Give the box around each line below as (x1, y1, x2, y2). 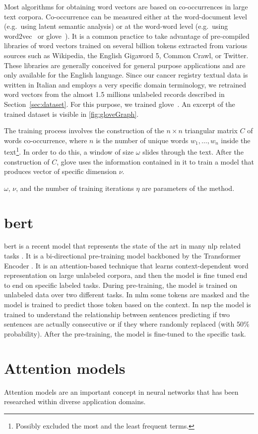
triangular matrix (185, 125, 238, 136)
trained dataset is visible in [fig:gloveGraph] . (4, 108, 139, 119)
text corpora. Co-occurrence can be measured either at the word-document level (4, 11, 247, 21)
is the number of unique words (96, 135, 189, 145)
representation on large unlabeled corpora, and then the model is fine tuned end (4, 270, 248, 280)
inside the (221, 135, 251, 145)
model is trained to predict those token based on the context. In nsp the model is (4, 299, 251, 310)
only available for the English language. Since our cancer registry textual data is (4, 70, 248, 80)
